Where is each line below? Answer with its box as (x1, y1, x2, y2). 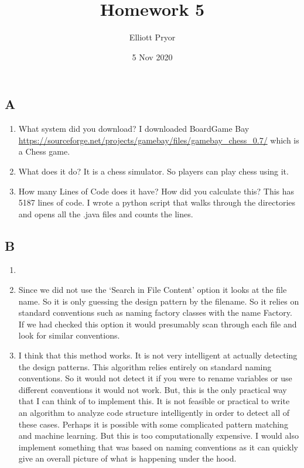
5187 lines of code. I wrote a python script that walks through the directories (18, 196, 296, 209)
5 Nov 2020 (132, 50, 173, 63)
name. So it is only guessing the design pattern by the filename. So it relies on (18, 295, 299, 307)
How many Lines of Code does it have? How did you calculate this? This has (18, 185, 295, 197)
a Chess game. (18, 145, 70, 158)
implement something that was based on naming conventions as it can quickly (18, 440, 298, 453)
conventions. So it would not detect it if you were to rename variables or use (18, 372, 292, 384)
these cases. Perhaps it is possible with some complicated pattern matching (18, 418, 288, 430)
